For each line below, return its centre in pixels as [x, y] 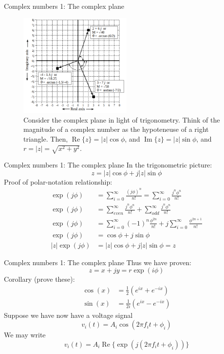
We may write [25, 335]
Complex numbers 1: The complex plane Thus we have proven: [98, 262]
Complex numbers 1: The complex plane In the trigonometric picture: [108, 165]
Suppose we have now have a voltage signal [68, 315]
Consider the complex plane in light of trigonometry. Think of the [122, 119]
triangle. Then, [46, 138]
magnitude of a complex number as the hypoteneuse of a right [116, 129]
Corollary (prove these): [39, 279]
